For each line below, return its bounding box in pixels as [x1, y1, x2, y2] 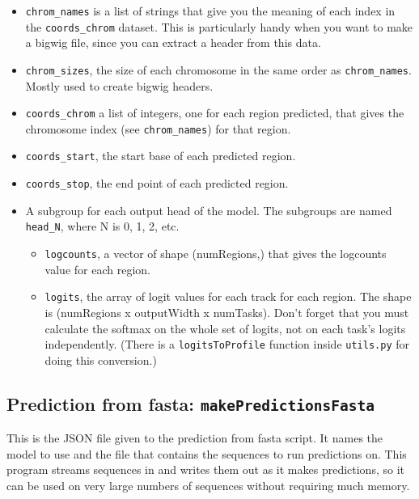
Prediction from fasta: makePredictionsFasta [6, 391, 375, 416]
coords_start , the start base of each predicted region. [25, 147, 296, 164]
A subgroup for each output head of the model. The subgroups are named [25, 201, 392, 218]
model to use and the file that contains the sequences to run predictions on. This [6, 445, 407, 462]
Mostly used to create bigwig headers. [25, 77, 214, 94]
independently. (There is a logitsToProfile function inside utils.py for [44, 336, 409, 353]
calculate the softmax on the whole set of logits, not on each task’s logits [44, 319, 406, 336]
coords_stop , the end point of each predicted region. [25, 175, 289, 192]
